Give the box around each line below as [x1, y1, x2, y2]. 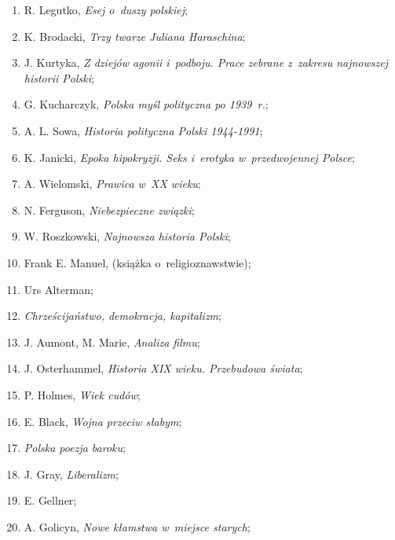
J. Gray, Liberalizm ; [24, 465, 119, 482]
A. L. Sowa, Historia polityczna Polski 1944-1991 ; [24, 122, 263, 138]
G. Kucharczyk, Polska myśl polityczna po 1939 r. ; [24, 96, 269, 112]
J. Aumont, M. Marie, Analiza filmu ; [24, 333, 200, 350]
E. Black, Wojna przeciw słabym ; [24, 413, 182, 429]
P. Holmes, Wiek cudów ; [24, 386, 141, 402]
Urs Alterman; [24, 281, 93, 297]
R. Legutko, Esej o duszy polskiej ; [24, 2, 188, 17]
